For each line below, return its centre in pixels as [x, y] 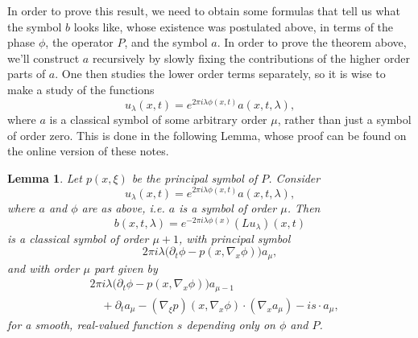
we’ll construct [43, 58]
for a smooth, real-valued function [90, 324]
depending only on [231, 324]
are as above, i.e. [123, 208]
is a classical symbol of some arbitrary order [158, 120]
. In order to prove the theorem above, [312, 42]
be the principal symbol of [195, 177]
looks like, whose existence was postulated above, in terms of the [234, 26]
